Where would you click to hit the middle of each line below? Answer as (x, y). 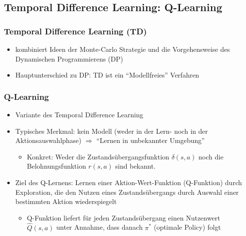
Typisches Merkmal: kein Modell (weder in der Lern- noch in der (112, 131)
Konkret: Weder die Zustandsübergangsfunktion (98, 156)
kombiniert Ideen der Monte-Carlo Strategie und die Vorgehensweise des (123, 49)
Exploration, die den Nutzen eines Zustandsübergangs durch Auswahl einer (127, 192)
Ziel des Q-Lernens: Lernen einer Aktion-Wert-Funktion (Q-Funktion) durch (129, 182)
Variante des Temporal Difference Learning (79, 114)
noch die (211, 156)
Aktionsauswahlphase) (48, 140)
